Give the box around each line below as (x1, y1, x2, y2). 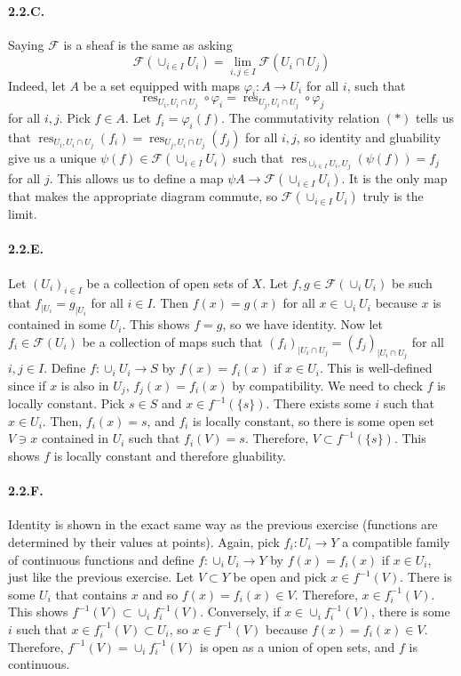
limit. (8, 205, 37, 223)
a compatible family (342, 533, 450, 551)
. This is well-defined (319, 358, 433, 377)
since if (8, 375, 46, 394)
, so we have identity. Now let (222, 315, 383, 334)
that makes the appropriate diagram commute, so (8, 187, 278, 205)
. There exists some (266, 394, 371, 413)
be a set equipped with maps (83, 76, 241, 94)
